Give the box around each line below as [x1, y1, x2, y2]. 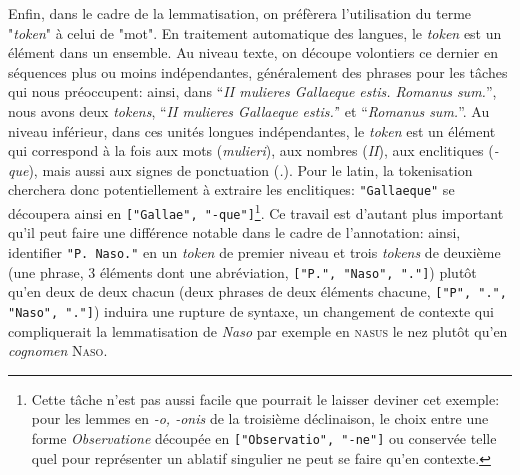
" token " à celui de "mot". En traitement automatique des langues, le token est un [8, 22, 502, 43]
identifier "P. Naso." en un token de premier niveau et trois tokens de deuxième [8, 241, 501, 262]
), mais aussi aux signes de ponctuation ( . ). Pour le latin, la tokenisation [28, 159, 473, 180]
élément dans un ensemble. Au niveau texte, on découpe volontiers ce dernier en [8, 42, 498, 63]
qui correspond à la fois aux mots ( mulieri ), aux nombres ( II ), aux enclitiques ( [8, 140, 494, 161]
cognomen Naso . [8, 340, 108, 361]
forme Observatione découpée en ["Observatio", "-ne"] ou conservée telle [31, 427, 497, 448]
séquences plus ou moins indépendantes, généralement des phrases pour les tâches [8, 61, 508, 82]
